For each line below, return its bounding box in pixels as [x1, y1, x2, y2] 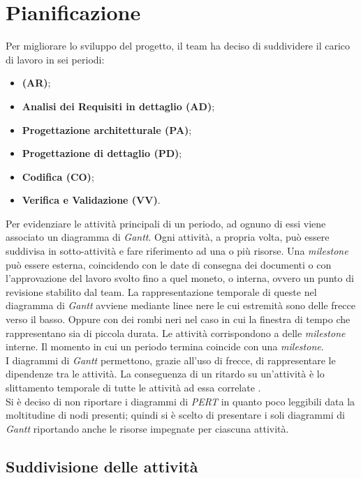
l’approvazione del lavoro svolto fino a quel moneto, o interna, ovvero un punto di [6, 271, 354, 285]
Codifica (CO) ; [22, 169, 94, 184]
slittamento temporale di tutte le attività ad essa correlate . [6, 380, 261, 394]
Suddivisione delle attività [6, 455, 198, 477]
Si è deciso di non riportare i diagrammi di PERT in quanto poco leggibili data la [6, 394, 355, 408]
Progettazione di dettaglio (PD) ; [22, 146, 182, 160]
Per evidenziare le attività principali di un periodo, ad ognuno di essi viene [6, 216, 326, 230]
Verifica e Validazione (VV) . [22, 193, 161, 207]
